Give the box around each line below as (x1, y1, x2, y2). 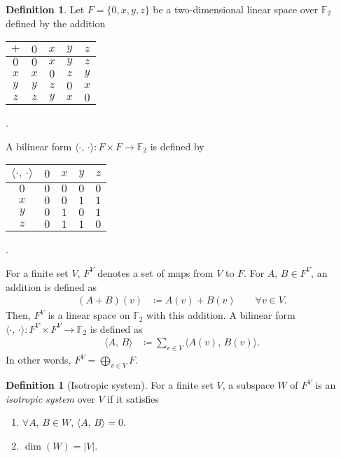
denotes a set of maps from (97, 265, 214, 280)
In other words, (6, 352, 71, 367)
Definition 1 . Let (6, 2, 85, 16)
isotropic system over (6, 391, 95, 406)
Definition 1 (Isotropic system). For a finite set (6, 378, 214, 392)
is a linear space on (48, 308, 130, 322)
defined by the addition (6, 15, 106, 30)
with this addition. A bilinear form (146, 308, 295, 322)
